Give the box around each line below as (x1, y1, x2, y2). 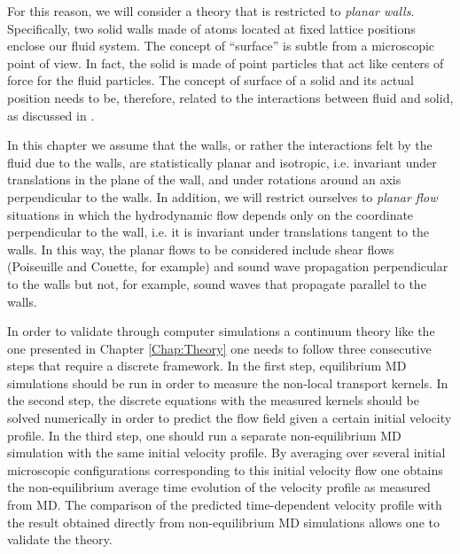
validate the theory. (7, 530, 113, 549)
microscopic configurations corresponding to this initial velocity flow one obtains (7, 460, 443, 479)
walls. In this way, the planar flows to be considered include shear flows (7, 239, 394, 258)
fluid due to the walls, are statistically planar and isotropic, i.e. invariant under (7, 152, 437, 171)
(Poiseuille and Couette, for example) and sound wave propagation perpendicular (7, 257, 448, 276)
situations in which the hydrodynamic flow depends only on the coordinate (7, 205, 414, 223)
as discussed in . (7, 105, 95, 124)
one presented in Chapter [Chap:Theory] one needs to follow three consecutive (7, 339, 432, 357)
